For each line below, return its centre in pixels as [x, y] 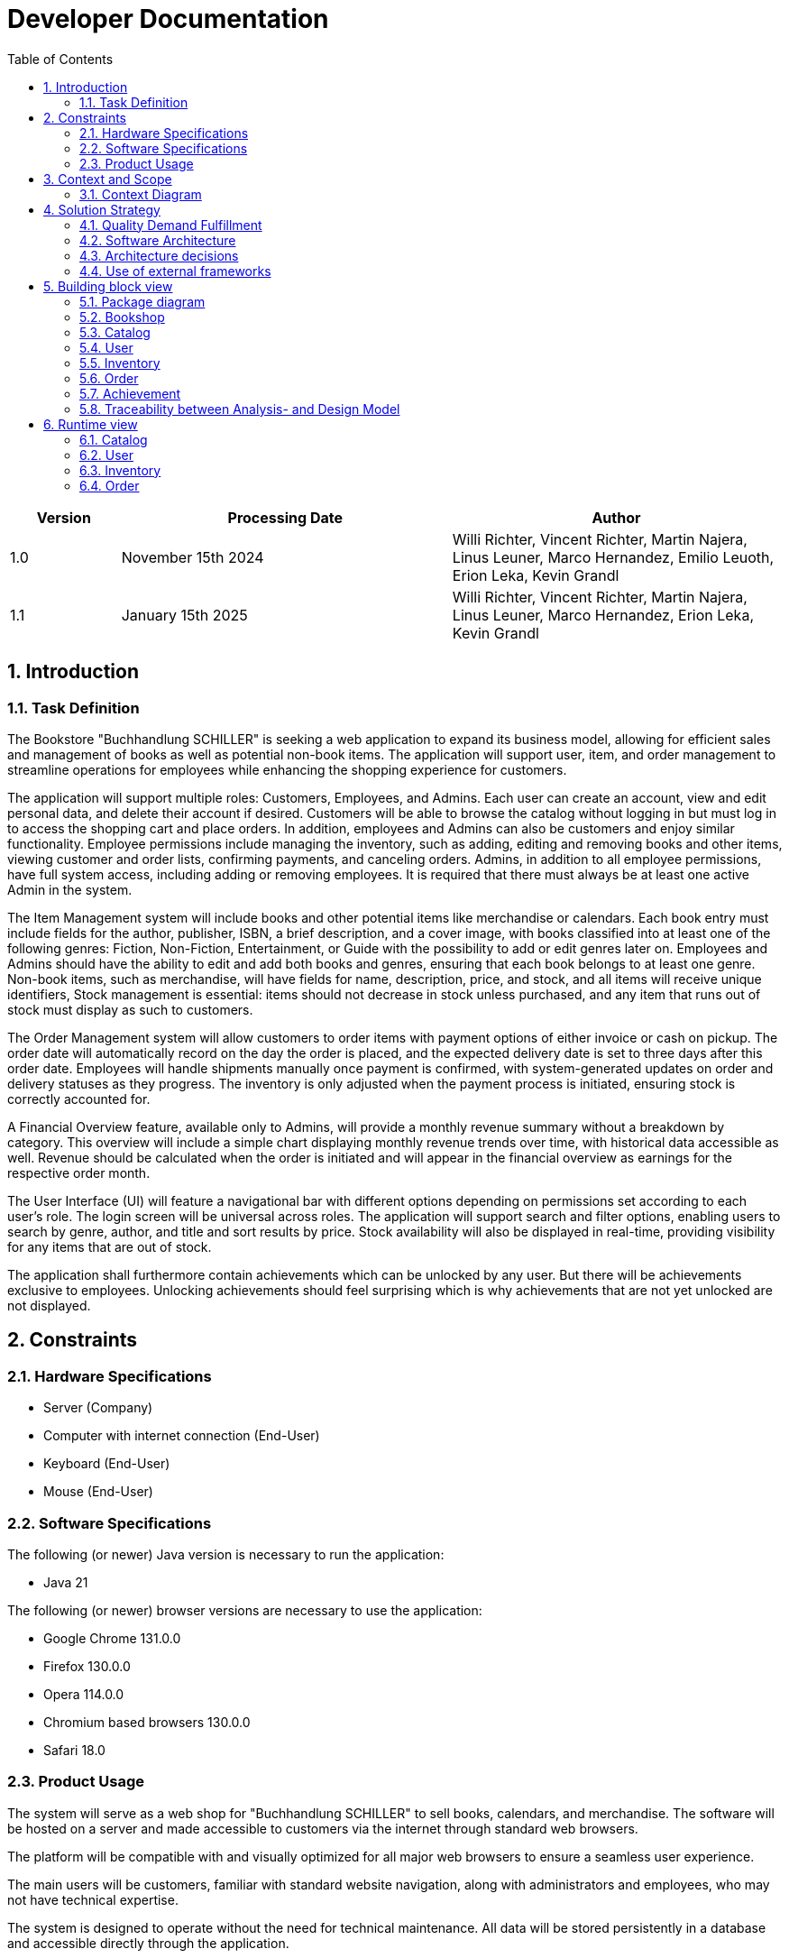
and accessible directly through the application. [148, 1943]
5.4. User [106, 347]
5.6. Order [109, 378]
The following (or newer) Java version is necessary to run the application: [226, 1554]
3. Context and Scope [108, 179]
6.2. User [106, 455]
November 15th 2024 [193, 557]
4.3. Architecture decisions [159, 255]
